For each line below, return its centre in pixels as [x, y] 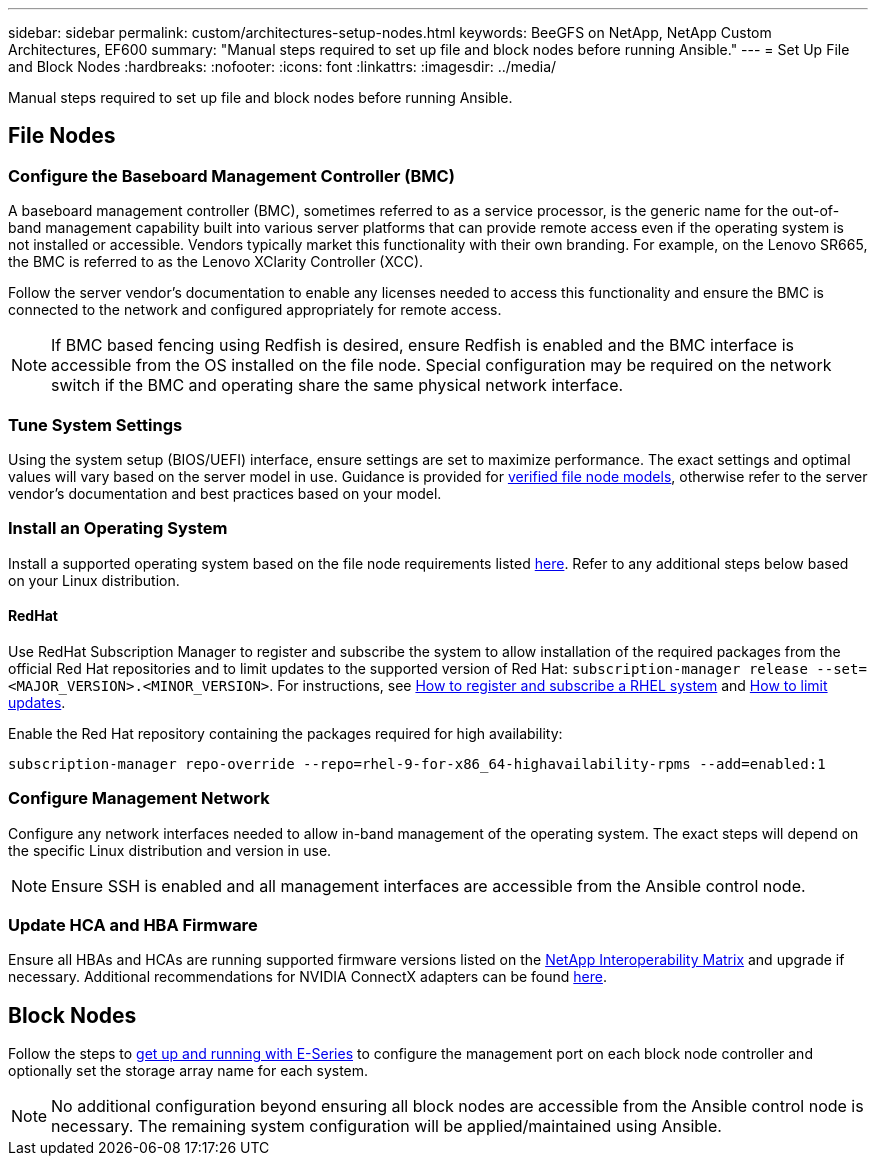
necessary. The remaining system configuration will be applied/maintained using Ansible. [386, 1126]
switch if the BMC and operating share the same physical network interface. [337, 385]
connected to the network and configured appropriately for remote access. [255, 310]
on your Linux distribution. [94, 580]
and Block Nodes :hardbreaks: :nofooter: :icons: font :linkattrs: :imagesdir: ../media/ [282, 66]
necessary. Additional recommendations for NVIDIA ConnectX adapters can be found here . [307, 977]
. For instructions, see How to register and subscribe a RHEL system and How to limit [548, 685]
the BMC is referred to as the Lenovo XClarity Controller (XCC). [216, 262]
